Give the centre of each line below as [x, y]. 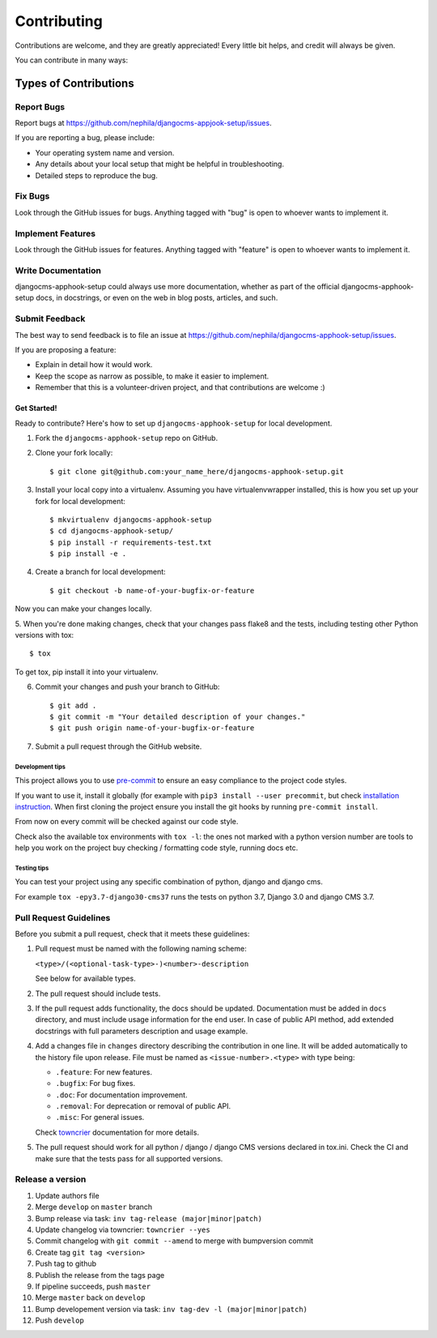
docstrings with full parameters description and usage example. [142, 1031]
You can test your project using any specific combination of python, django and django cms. [169, 882]
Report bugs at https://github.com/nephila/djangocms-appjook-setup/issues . [143, 123]
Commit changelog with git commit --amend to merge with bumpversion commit [174, 1241]
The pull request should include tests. [98, 994]
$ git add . [73, 705]
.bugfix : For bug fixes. [95, 1084]
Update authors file [68, 1195]
